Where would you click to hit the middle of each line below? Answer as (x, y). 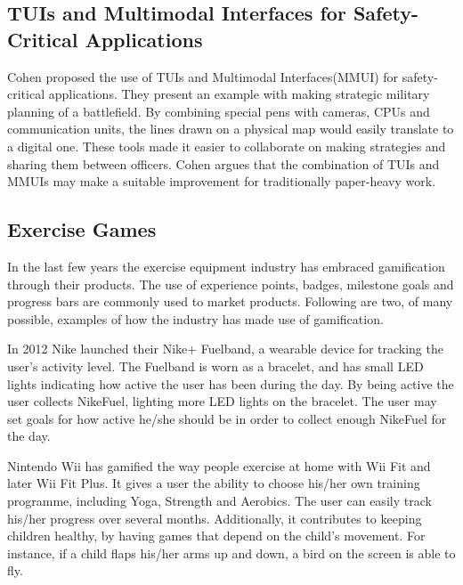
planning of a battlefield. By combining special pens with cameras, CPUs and (219, 111)
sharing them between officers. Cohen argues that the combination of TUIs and (223, 163)
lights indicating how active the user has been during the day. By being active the (231, 383)
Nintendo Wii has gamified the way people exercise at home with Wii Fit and (219, 465)
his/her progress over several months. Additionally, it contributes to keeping (215, 518)
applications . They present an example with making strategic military (239, 94)
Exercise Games (82, 229)
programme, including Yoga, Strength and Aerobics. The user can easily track (219, 501)
